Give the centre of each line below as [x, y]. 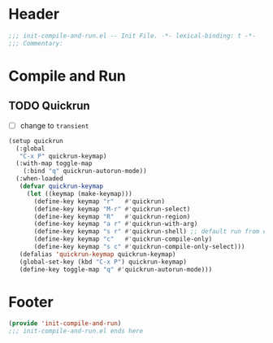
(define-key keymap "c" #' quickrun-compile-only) [123, 239]
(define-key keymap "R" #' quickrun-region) [112, 216]
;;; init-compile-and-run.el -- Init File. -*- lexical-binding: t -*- [132, 36]
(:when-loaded [39, 179]
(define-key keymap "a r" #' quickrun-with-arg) [116, 224]
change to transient [54, 125]
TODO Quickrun [50, 106]
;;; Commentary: [36, 43]
